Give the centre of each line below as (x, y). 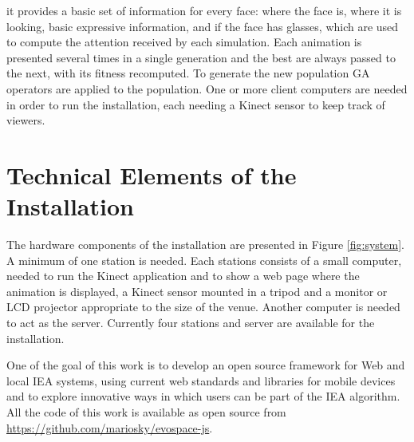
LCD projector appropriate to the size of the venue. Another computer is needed (203, 307)
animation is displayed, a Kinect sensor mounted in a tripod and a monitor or (197, 291)
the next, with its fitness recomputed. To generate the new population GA (188, 73)
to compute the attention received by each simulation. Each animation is (184, 42)
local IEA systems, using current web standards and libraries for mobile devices (201, 380)
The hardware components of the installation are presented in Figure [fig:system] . (205, 245)
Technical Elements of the (152, 174)
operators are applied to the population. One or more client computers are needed (207, 88)
